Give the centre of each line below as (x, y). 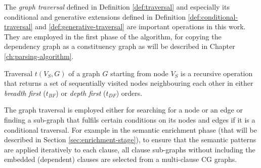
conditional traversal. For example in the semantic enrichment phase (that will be (130, 129)
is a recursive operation (217, 73)
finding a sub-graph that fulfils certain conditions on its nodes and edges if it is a (130, 119)
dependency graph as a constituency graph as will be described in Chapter (120, 46)
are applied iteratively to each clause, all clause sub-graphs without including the (130, 149)
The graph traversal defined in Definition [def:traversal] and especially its (117, 7)
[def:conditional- (213, 16)
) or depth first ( (81, 93)
